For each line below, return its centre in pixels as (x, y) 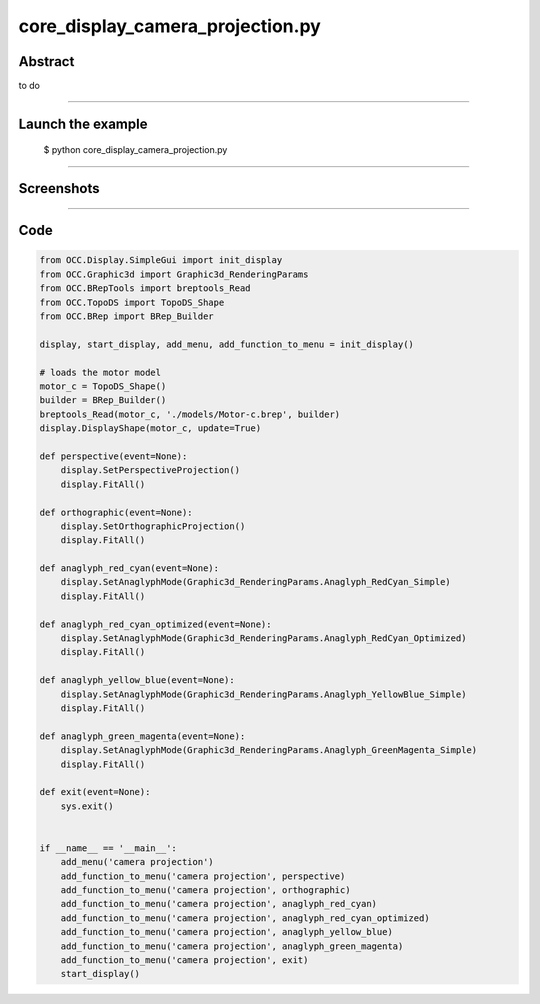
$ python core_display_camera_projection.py (135, 150)
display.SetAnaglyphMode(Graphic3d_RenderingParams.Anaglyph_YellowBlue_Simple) (263, 694)
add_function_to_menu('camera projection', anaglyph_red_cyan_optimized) (245, 918)
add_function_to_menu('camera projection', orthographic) (205, 890)
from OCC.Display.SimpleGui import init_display (161, 260)
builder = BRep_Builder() (103, 400)
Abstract (46, 61)
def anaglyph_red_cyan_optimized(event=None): (155, 624)
